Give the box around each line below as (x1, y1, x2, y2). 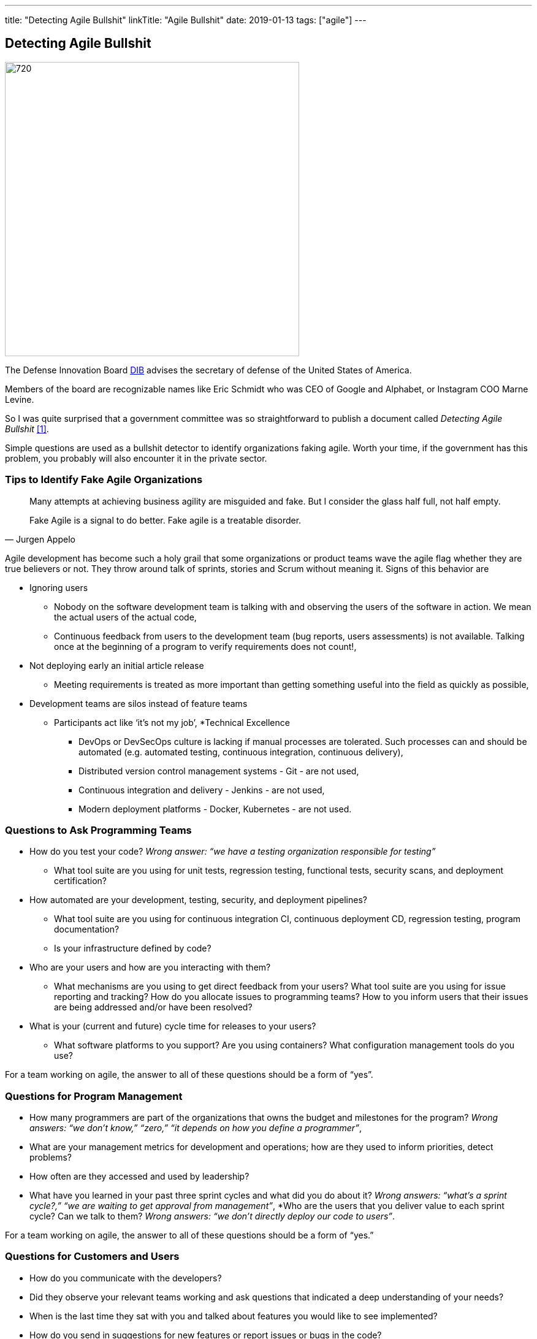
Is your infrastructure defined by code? (54, 943, 211, 954)
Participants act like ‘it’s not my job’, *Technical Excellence (54, 717, 290, 728)
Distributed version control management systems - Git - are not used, (78, 765, 359, 776)
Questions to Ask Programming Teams (5, 823, 192, 836)
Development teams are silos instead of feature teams (29, 698, 248, 709)
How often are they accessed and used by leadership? (29, 1171, 249, 1182)
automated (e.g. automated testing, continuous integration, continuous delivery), (78, 746, 403, 757)
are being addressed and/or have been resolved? (54, 1002, 253, 1013)
